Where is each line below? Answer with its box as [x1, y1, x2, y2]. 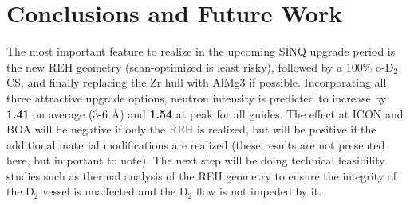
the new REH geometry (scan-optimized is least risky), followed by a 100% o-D [6, 58, 394, 75]
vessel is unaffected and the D [42, 183, 188, 199]
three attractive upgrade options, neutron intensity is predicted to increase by [6, 89, 387, 106]
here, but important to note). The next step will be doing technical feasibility [6, 152, 385, 168]
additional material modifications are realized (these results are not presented [6, 136, 385, 153]
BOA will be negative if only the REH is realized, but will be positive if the [6, 121, 376, 137]
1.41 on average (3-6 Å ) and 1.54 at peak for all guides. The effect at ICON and [6, 105, 404, 122]
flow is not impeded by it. [195, 183, 322, 199]
